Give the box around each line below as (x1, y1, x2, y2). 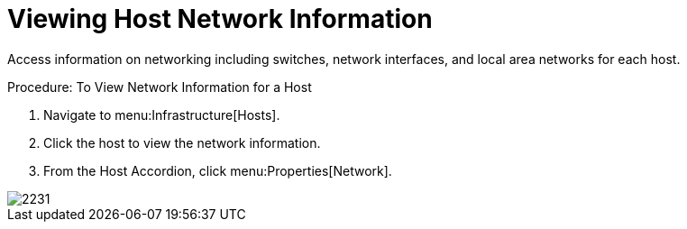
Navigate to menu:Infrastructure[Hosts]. (43, 106, 280, 123)
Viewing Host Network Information (7, 4, 433, 34)
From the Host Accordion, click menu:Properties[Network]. (43, 162, 392, 179)
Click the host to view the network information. (43, 134, 321, 151)
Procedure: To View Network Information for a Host (7, 78, 312, 95)
